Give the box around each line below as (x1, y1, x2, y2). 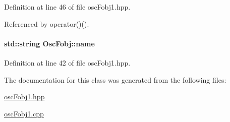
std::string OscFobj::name (4, 38, 95, 48)
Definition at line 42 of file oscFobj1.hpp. (4, 57, 131, 68)
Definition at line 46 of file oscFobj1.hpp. (4, 2, 131, 12)
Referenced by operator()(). (4, 18, 89, 29)
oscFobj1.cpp (4, 108, 44, 118)
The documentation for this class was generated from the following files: (4, 74, 226, 85)
